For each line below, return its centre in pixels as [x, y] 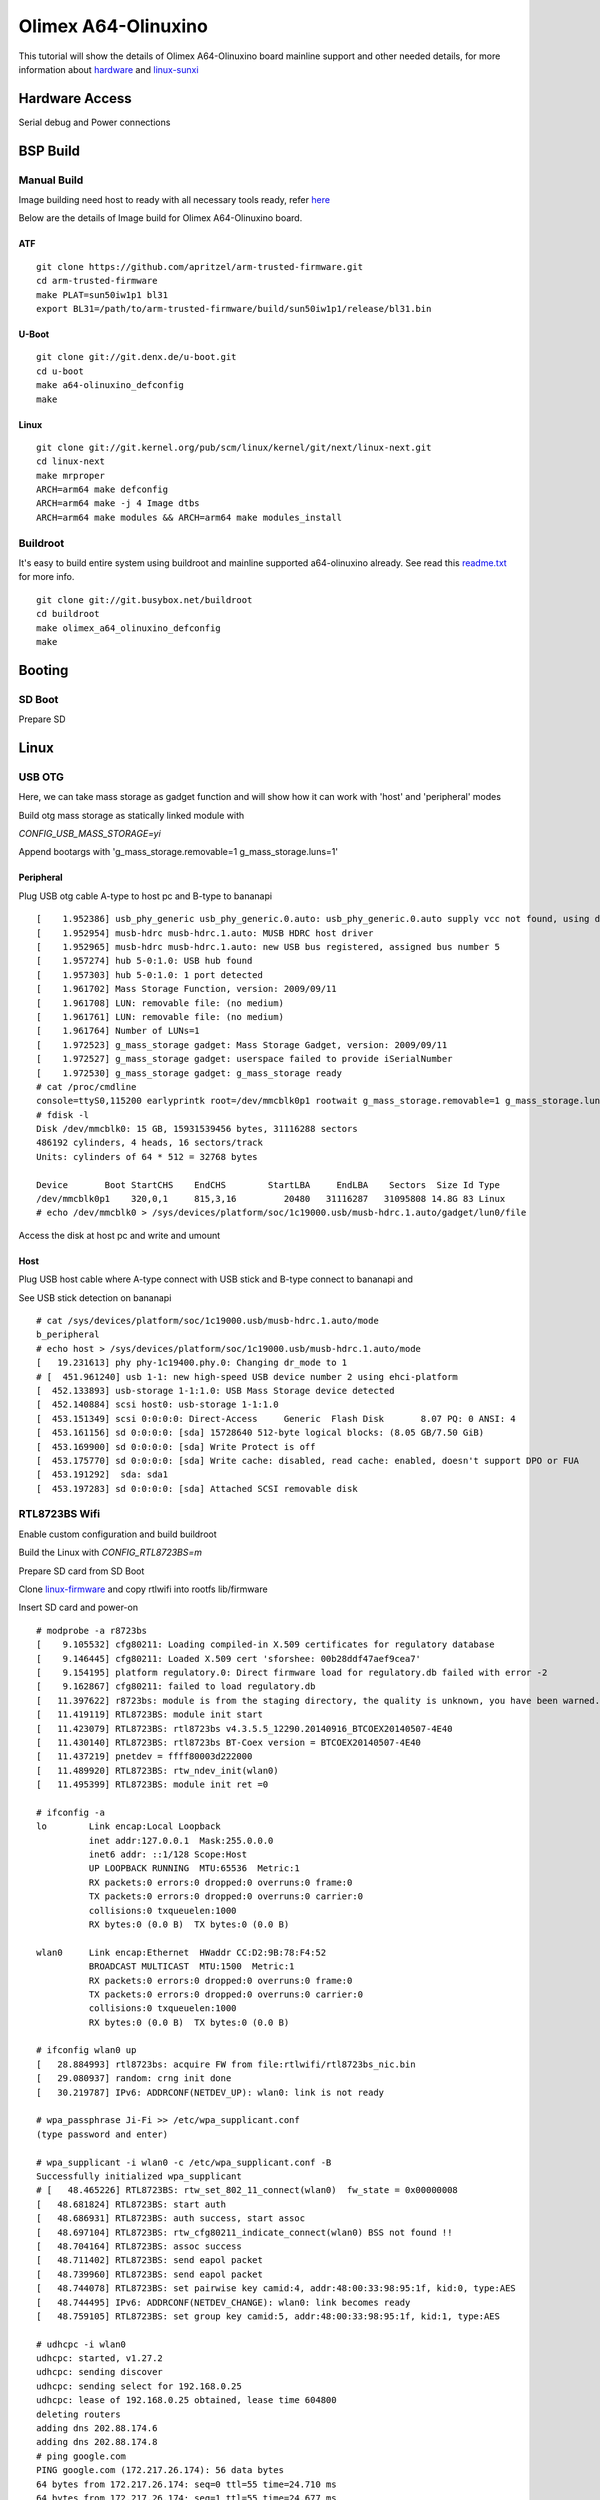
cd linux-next [70, 461]
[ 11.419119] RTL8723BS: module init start [150, 1714]
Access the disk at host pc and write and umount [119, 1235]
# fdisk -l [63, 1114]
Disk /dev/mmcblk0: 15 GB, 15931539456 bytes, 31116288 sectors [197, 1129]
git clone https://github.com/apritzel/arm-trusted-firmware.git [200, 266]
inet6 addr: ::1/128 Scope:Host [168, 1854]
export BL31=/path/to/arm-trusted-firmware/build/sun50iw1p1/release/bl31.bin [234, 308]
